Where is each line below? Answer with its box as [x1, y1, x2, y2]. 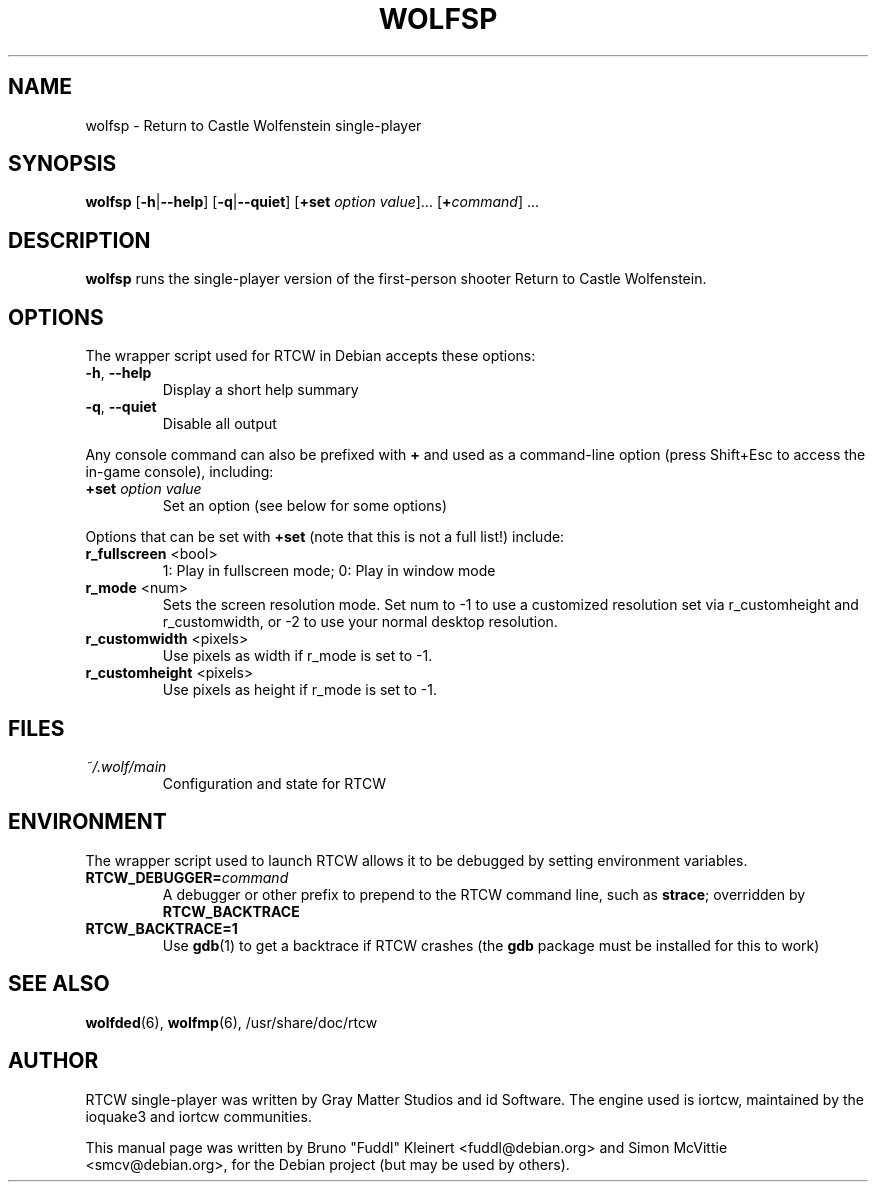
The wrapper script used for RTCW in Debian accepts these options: [85, 347, 536, 365]
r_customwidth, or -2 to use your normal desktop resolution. [162, 613, 558, 631]
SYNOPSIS [8, 151, 117, 177]
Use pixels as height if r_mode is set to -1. [162, 681, 437, 699]
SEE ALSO [8, 971, 110, 997]
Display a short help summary [162, 381, 359, 399]
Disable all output [162, 415, 277, 433]
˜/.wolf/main [85, 757, 167, 775]
